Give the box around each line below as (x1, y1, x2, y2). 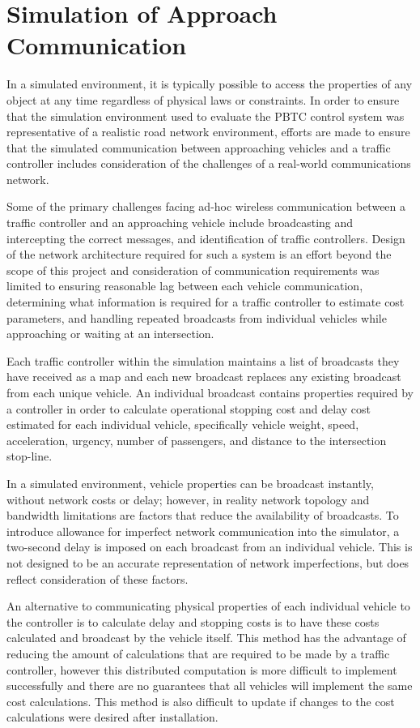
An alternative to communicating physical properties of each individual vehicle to (6, 597, 410, 615)
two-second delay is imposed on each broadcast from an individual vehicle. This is (6, 538, 413, 555)
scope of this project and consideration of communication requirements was (6, 261, 380, 278)
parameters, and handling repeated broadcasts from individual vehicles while (6, 309, 387, 326)
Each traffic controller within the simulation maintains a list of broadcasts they (6, 352, 400, 369)
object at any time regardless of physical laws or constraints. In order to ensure (6, 91, 400, 108)
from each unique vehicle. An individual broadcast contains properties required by (6, 384, 414, 400)
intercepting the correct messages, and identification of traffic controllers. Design (6, 229, 405, 246)
